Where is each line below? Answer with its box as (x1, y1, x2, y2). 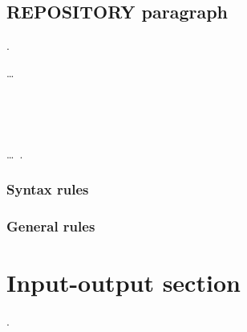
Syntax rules (6, 179, 89, 199)
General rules (6, 215, 95, 236)
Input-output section (6, 266, 241, 299)
